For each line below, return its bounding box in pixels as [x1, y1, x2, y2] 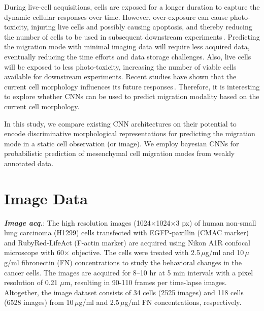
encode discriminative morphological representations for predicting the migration [4, 128, 255, 139]
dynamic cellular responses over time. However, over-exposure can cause [4, 11, 228, 22]
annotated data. [4, 158, 54, 168]
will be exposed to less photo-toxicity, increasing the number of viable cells [4, 61, 237, 72]
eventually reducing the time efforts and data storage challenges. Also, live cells [4, 51, 251, 61]
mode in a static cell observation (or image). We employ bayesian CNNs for [4, 138, 239, 148]
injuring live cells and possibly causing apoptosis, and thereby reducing [31, 21, 252, 32]
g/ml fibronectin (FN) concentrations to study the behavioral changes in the [4, 257, 242, 267]
